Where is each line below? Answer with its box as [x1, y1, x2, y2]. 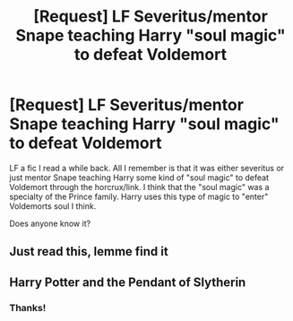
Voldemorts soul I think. [9, 200, 97, 212]
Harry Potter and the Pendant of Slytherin [9, 274, 246, 290]
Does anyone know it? [9, 218, 91, 229]
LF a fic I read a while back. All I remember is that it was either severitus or [9, 162, 285, 173]
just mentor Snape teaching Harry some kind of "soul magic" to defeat [9, 172, 270, 183]
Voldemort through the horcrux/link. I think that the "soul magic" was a [9, 181, 270, 192]
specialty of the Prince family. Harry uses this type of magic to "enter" [9, 191, 269, 202]
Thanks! [9, 301, 47, 314]
